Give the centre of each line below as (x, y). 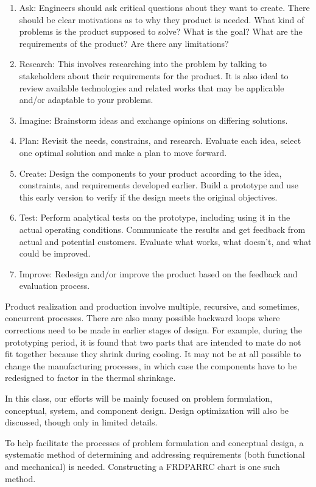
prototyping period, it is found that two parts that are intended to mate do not (153, 342)
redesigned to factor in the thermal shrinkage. (90, 378)
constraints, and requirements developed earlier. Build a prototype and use (159, 185)
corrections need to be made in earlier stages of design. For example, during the (153, 330)
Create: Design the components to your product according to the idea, (150, 173)
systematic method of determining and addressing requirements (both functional (155, 454)
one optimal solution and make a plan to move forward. (123, 152)
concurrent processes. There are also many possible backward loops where (142, 318)
